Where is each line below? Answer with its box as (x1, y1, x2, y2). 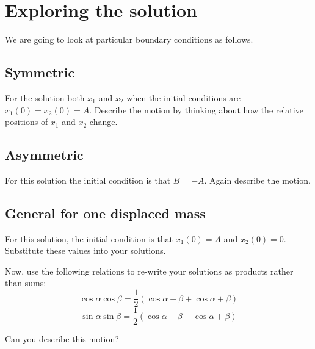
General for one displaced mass (5, 203, 206, 222)
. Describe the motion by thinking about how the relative (89, 103, 303, 116)
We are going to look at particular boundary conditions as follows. (5, 33, 253, 46)
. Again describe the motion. (204, 173, 311, 186)
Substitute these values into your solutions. (5, 244, 166, 257)
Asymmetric (5, 145, 84, 164)
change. (89, 115, 118, 128)
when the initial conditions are (126, 91, 241, 104)
